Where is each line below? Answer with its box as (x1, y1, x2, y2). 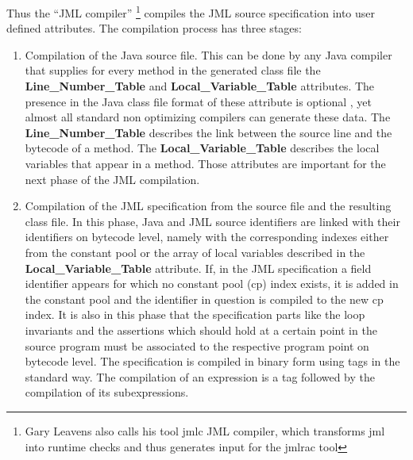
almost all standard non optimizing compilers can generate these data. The (25, 109, 391, 125)
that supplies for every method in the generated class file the (25, 62, 321, 79)
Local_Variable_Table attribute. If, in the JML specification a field (25, 259, 372, 276)
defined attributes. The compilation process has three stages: (6, 20, 302, 36)
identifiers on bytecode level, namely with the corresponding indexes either (25, 228, 389, 245)
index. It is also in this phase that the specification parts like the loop (25, 306, 365, 323)
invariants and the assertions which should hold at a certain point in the (25, 321, 377, 338)
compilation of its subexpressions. (25, 384, 189, 401)
